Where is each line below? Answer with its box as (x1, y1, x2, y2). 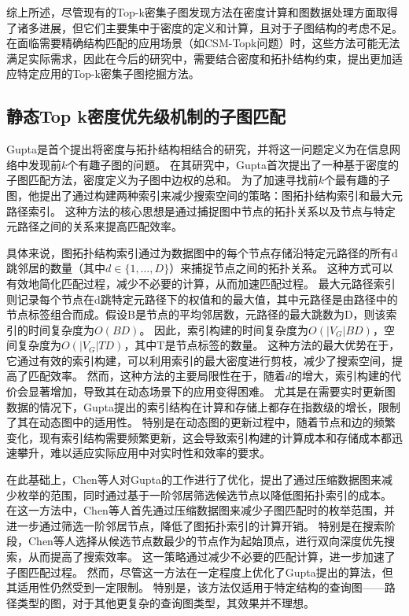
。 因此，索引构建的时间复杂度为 (139, 321, 309, 338)
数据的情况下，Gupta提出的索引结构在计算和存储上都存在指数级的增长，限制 (6, 398, 401, 415)
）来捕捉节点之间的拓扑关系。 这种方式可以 (169, 260, 393, 276)
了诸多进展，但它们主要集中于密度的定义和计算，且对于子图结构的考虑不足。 (6, 19, 403, 35)
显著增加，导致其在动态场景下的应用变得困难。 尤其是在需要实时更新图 (28, 383, 396, 400)
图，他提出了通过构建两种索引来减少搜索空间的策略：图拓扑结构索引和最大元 (6, 186, 403, 203)
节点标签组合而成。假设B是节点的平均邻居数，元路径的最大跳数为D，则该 (6, 306, 386, 323)
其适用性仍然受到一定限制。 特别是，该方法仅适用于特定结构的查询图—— (6, 579, 385, 596)
